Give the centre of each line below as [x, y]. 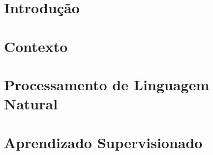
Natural [31, 104]
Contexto [36, 46]
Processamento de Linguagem [107, 84]
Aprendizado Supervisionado [103, 142]
